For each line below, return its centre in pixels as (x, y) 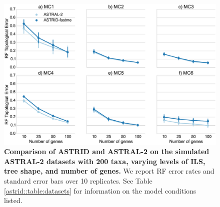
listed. (13, 200)
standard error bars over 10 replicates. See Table (78, 180)
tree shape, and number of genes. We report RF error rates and (109, 171)
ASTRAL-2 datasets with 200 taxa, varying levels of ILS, (105, 161)
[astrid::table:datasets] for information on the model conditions (100, 190)
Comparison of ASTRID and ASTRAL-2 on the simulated (107, 151)
